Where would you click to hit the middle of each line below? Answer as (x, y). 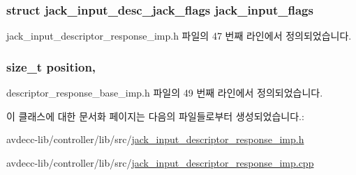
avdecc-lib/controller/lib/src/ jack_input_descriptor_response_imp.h (155, 139)
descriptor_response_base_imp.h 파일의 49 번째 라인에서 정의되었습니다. (165, 93)
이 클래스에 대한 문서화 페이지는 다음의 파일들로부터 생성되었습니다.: (155, 116)
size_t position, (51, 66)
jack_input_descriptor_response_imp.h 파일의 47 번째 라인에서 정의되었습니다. (179, 36)
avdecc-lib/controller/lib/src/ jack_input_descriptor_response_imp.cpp (160, 162)
